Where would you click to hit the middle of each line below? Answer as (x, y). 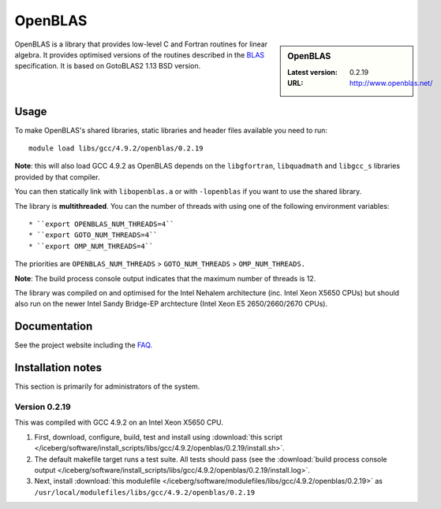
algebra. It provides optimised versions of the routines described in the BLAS (140, 54)
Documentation (54, 327)
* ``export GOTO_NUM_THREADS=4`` (93, 235)
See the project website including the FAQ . (84, 345)
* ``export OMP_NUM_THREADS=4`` (91, 246)
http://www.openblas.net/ (391, 84)
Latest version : (313, 72)
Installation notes (58, 368)
